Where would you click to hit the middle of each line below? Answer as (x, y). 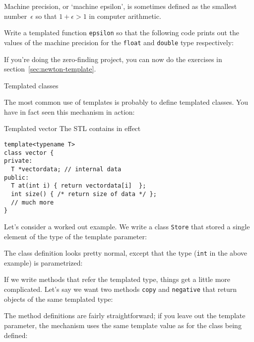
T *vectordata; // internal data (66, 170)
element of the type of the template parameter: (75, 236)
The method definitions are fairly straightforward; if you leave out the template (125, 315)
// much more (32, 202)
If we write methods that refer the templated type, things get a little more (117, 279)
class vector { (29, 153)
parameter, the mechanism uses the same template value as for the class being (123, 325)
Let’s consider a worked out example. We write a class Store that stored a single (127, 226)
